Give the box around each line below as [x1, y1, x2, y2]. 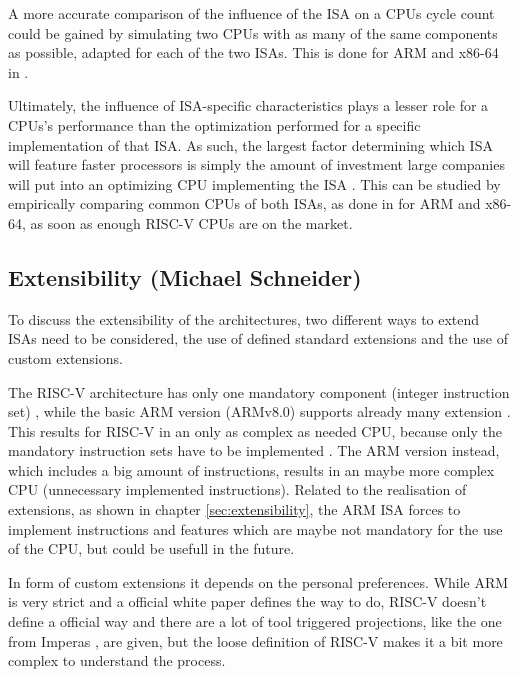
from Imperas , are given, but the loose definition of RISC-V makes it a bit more [8, 630, 503, 651]
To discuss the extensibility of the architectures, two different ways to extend [8, 308, 480, 329]
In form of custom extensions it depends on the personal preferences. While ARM [8, 571, 509, 592]
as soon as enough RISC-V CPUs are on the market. [30, 212, 353, 233]
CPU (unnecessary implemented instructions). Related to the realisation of [8, 479, 467, 500]
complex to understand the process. [8, 650, 226, 671]
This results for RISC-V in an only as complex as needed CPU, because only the [8, 420, 503, 441]
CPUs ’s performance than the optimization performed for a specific [8, 114, 421, 135]
